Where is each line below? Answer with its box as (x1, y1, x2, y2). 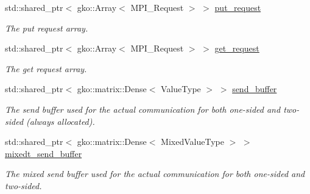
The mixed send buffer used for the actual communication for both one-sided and (5, 167, 305, 180)
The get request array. (5, 62, 87, 75)
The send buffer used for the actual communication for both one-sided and (5, 102, 281, 115)
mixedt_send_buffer (5, 147, 82, 159)
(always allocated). (26, 115, 95, 127)
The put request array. (5, 21, 88, 34)
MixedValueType (161, 135, 224, 148)
